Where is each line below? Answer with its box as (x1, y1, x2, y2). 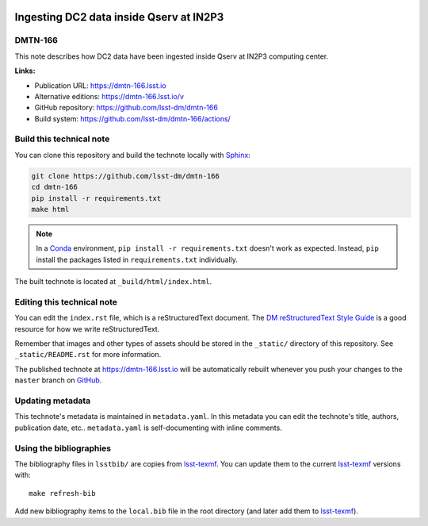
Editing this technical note (14, 296, 118, 307)
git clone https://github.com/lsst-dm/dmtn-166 (31, 171, 220, 180)
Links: (14, 66, 36, 75)
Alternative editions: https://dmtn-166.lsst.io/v (34, 91, 185, 101)
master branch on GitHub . (14, 375, 102, 385)
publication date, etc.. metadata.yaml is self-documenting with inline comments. (14, 423, 283, 432)
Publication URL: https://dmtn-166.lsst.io (34, 80, 166, 90)
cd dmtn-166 (31, 182, 78, 192)
